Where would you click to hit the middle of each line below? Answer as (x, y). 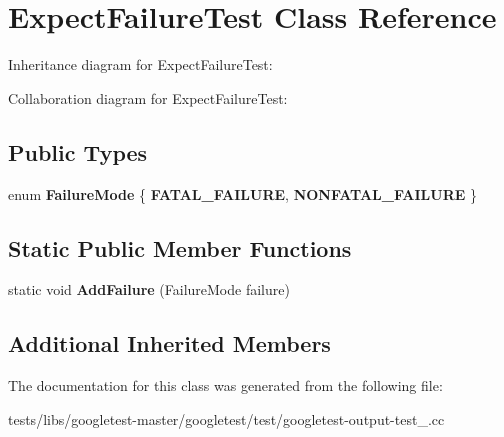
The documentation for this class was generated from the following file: (225, 385)
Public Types (78, 151)
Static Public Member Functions (180, 247)
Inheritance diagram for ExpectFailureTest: (140, 64)
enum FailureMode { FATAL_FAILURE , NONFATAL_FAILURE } (243, 193)
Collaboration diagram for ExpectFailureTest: (148, 97)
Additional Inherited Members (169, 343)
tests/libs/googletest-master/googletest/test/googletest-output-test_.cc (226, 418)
